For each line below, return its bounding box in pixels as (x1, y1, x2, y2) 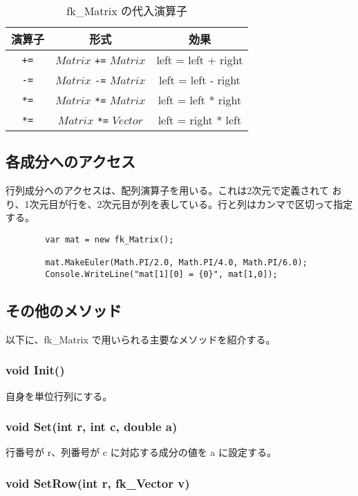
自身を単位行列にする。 (6, 388, 113, 403)
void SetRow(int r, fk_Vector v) (6, 474, 190, 491)
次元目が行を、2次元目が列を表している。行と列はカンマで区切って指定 (29, 196, 353, 211)
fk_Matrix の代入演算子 (66, 3, 188, 19)
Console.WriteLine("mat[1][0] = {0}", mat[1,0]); (45, 269, 278, 279)
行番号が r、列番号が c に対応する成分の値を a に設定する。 (6, 445, 277, 459)
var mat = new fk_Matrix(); (45, 234, 174, 245)
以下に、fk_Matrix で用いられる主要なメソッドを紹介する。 (6, 332, 276, 346)
